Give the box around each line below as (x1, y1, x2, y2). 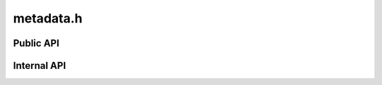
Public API (13, 37, 59, 49)
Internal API (13, 60, 66, 72)
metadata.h (13, 11, 83, 26)
